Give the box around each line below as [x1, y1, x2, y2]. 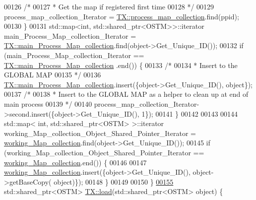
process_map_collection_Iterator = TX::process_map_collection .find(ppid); [4, 11, 239, 21]
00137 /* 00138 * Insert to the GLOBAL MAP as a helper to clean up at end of [4, 89, 249, 99]
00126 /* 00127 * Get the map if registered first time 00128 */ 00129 [4, 1, 214, 11]
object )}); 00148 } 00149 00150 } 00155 [54, 176, 174, 187]
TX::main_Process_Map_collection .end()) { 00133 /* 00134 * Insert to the [4, 60, 238, 70]
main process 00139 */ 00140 [4, 98, 92, 109]
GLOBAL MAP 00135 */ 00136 [4, 69, 101, 80]
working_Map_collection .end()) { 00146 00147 [4, 157, 147, 167]
